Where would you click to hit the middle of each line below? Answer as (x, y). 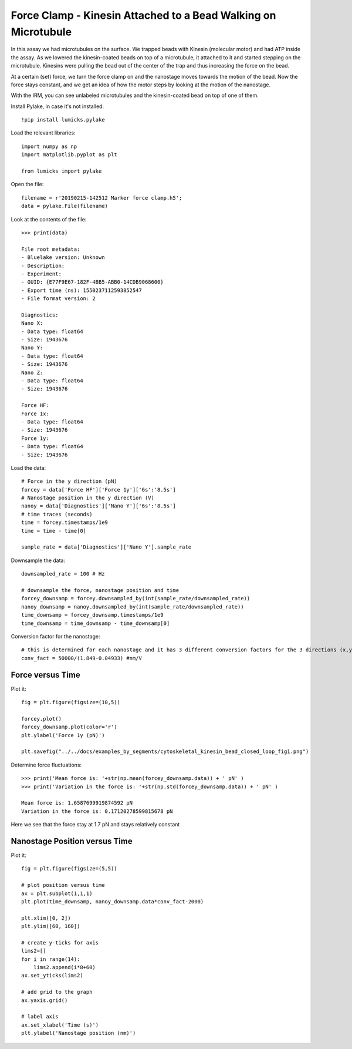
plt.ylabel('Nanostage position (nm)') (79, 1033)
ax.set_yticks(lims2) (52, 976)
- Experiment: (41, 274)
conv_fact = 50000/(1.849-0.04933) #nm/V (82, 658)
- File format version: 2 (59, 299)
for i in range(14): (51, 959)
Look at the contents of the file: (49, 219)
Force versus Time (45, 675)
